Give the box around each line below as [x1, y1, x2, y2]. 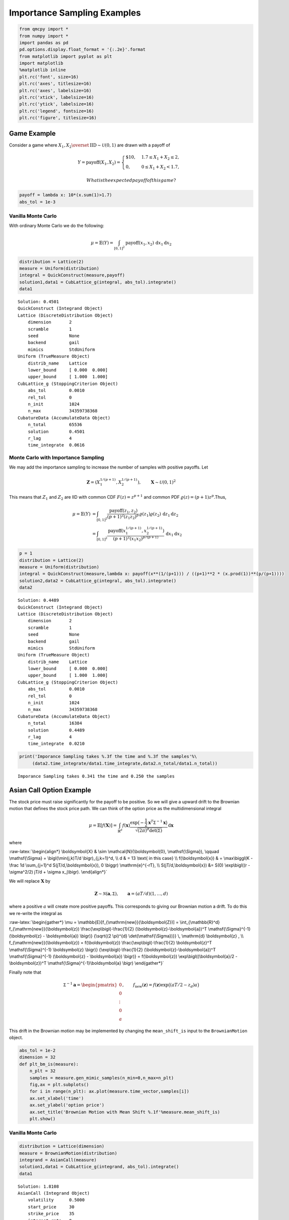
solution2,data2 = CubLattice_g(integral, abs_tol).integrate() [19, 578, 177, 583]
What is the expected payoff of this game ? [86, 178, 176, 183]
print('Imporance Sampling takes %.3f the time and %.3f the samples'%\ [19, 754, 197, 759]
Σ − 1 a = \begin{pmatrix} [63, 981, 118, 988]
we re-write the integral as [9, 910, 62, 916]
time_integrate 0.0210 [27, 741, 85, 747]
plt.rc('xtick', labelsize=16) [19, 95, 95, 100]
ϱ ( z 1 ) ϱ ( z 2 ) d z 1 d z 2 [139, 511, 179, 518]
